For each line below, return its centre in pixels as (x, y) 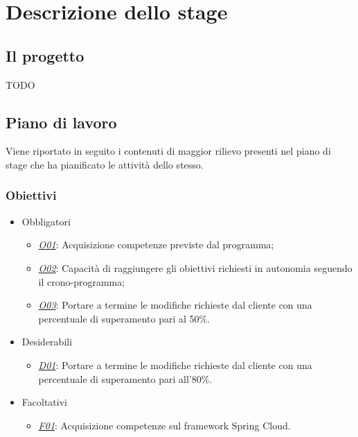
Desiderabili (47, 342)
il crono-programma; (82, 281)
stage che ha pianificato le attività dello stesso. (105, 164)
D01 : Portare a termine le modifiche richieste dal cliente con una (175, 365)
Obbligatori (46, 221)
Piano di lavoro (61, 122)
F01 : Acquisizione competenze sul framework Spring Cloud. (164, 425)
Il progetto (45, 55)
